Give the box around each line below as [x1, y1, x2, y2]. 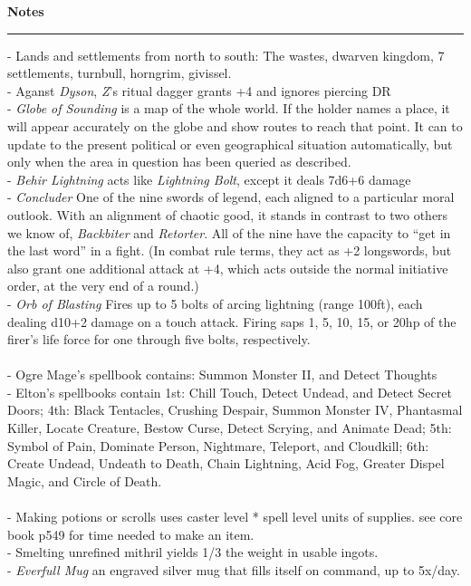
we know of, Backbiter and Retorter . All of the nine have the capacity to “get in [7, 223, 451, 242]
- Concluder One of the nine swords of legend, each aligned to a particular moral [7, 187, 455, 207]
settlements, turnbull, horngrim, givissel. [7, 63, 232, 82]
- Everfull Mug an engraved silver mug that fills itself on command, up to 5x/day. [7, 560, 460, 579]
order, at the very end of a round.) [7, 276, 199, 295]
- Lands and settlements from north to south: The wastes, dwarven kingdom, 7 [7, 45, 445, 64]
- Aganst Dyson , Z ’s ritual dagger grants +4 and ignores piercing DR [7, 81, 391, 100]
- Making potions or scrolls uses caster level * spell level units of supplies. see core [7, 507, 463, 526]
